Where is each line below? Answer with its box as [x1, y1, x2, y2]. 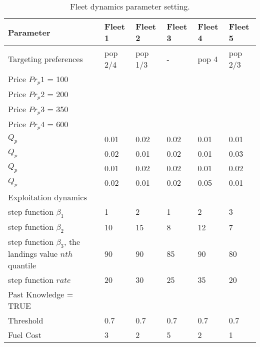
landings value [8, 248, 58, 260]
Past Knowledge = [8, 288, 73, 300]
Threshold [8, 314, 43, 326]
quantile [8, 259, 36, 271]
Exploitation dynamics [8, 191, 87, 203]
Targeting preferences [8, 53, 83, 65]
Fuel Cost [8, 329, 41, 341]
